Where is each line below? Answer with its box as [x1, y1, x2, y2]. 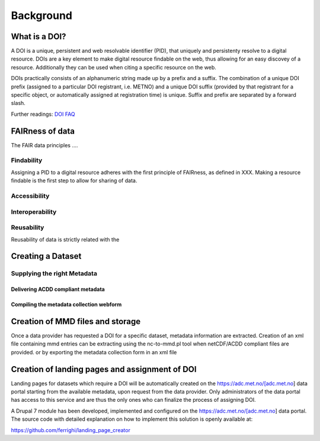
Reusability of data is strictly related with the [11, 236, 120, 243]
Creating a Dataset [11, 251, 82, 261]
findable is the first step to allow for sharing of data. [11, 177, 137, 184]
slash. [11, 100, 26, 107]
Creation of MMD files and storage [11, 316, 141, 326]
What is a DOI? [11, 31, 66, 42]
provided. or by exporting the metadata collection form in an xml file [11, 348, 177, 356]
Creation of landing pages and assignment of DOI [11, 364, 197, 374]
